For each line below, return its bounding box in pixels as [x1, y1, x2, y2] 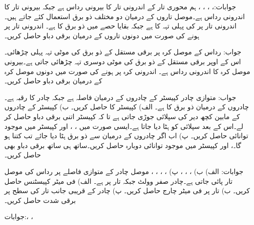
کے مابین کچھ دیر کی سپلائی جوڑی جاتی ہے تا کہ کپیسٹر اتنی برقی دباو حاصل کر [4, 111, 240, 121]
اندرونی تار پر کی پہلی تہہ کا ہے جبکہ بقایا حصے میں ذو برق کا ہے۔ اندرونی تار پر [4, 21, 237, 31]
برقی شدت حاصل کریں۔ [4, 195, 76, 205]
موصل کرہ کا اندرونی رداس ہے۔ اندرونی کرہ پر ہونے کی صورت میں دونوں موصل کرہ [4, 66, 251, 76]
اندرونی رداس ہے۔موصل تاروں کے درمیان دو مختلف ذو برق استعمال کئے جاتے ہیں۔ [4, 11, 245, 21]
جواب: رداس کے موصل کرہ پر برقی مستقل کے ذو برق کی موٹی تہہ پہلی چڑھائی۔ [4, 47, 242, 57]
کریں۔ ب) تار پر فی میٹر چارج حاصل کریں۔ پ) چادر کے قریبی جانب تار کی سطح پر [4, 185, 250, 196]
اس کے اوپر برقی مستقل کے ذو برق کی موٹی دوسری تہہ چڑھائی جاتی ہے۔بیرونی [4, 56, 241, 66]
